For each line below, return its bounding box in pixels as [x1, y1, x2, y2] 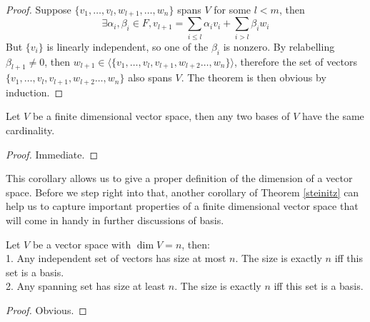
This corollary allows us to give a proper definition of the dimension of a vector [6, 171, 353, 186]
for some [214, 2, 251, 16]
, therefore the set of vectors [234, 54, 358, 69]
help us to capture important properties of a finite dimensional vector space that [6, 198, 359, 213]
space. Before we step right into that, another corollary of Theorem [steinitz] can [6, 184, 359, 199]
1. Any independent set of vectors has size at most [6, 251, 226, 266]
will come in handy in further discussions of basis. [6, 212, 224, 227]
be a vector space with [32, 236, 131, 251]
